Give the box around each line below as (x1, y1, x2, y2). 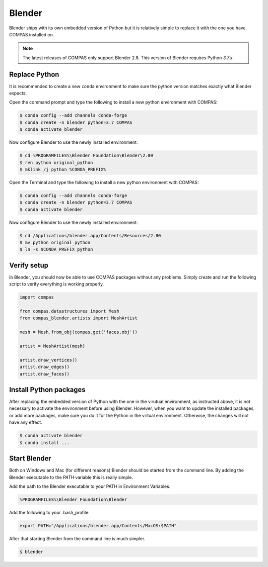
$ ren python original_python (19, 160, 93, 165)
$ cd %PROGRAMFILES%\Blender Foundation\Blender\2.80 (19, 153, 153, 159)
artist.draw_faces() (19, 371, 69, 377)
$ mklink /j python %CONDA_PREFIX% (19, 167, 106, 172)
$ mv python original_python (19, 240, 91, 246)
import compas (19, 294, 54, 300)
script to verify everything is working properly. (9, 281, 104, 287)
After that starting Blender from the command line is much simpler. (9, 535, 146, 542)
